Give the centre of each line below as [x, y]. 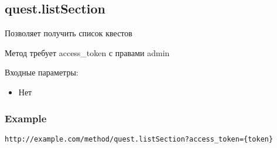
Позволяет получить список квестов [69, 33]
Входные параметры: [42, 72]
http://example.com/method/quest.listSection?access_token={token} [139, 139]
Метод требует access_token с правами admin [87, 52]
